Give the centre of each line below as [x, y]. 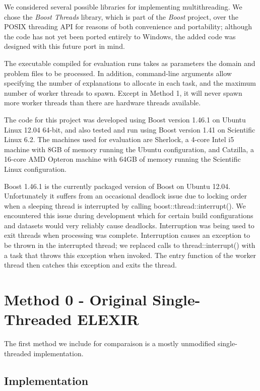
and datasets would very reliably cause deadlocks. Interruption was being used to [129, 225]
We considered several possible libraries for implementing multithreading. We [123, 7]
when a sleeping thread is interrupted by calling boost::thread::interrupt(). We [125, 205]
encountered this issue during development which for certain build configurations [129, 215]
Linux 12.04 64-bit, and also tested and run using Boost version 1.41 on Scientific [130, 129]
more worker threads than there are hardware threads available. [103, 103]
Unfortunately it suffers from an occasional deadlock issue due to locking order [126, 196]
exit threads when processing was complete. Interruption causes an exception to [127, 235]
